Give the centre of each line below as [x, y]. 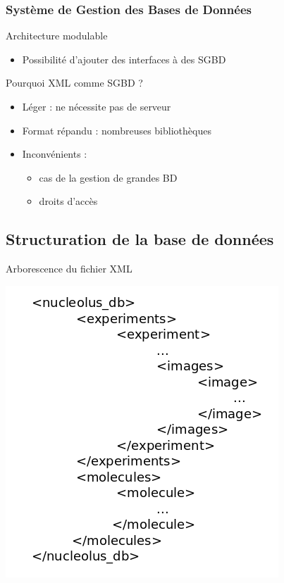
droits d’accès [68, 201]
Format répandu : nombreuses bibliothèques [117, 130]
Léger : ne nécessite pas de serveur [97, 106]
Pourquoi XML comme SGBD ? [74, 83]
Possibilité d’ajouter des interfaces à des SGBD [124, 59]
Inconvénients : [55, 154]
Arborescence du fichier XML [69, 269]
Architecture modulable [57, 36]
